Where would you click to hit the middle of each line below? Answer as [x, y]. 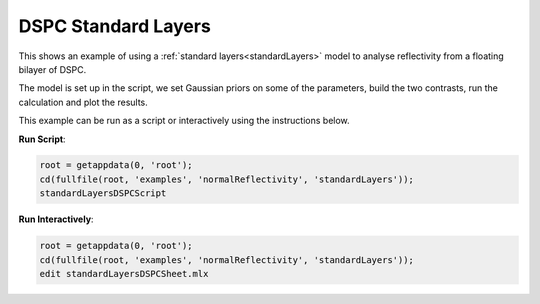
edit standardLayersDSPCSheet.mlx [124, 274]
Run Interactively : [56, 219]
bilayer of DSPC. [52, 69]
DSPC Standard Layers [115, 26]
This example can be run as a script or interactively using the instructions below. [184, 121]
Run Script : [42, 139]
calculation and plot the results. [83, 102]
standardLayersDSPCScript [103, 193]
